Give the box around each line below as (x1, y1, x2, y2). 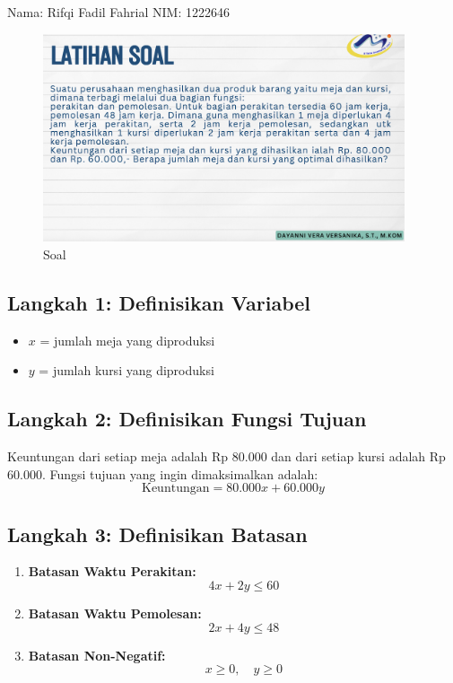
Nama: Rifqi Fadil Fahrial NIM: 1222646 (7, 3, 230, 21)
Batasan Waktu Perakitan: (28, 562, 196, 581)
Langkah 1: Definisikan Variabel (7, 288, 311, 316)
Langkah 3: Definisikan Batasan (7, 520, 308, 547)
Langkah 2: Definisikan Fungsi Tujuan (7, 405, 367, 433)
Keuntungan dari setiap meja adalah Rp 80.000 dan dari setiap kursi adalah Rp (7, 447, 446, 466)
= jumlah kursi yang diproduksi (39, 361, 214, 380)
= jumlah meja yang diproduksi (39, 330, 215, 349)
